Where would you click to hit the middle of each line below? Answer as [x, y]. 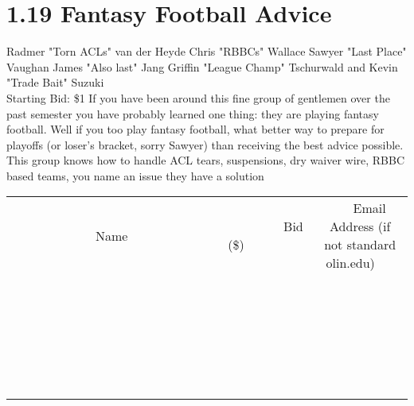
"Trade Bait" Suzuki [55, 82]
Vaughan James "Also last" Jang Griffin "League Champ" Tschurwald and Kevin [202, 66]
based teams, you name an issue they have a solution [135, 175]
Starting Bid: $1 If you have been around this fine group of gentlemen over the [198, 97]
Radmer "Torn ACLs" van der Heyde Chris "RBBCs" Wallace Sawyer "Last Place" [207, 51]
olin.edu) [350, 263]
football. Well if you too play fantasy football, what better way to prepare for [195, 129]
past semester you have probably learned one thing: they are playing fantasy [193, 113]
